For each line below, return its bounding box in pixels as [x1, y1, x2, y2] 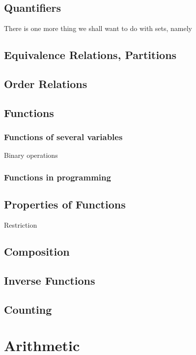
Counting [4, 301, 52, 317]
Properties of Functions [4, 197, 126, 212]
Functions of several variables [4, 131, 123, 143]
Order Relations [4, 76, 87, 91]
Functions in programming [4, 171, 111, 183]
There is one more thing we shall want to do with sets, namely [4, 23, 192, 33]
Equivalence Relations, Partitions [4, 47, 177, 62]
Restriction [4, 220, 37, 230]
